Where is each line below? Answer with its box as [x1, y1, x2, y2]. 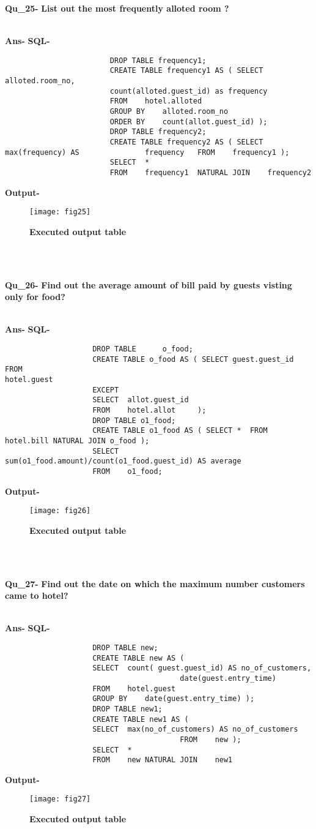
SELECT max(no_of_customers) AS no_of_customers [92, 725, 298, 734]
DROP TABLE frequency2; [109, 127, 207, 137]
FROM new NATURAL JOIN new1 [92, 756, 233, 765]
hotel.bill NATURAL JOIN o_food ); [5, 436, 150, 445]
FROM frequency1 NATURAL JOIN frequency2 [109, 168, 312, 177]
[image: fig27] [29, 795, 91, 804]
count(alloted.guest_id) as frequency [109, 86, 268, 96]
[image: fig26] [29, 506, 91, 516]
